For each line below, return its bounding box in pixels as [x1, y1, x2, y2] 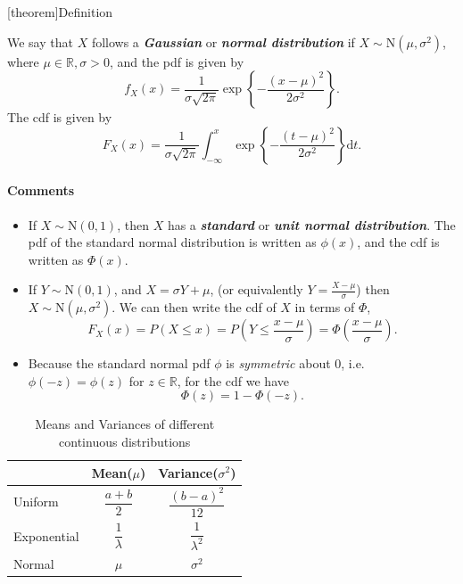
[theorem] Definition [7, 3, 113, 21]
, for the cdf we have [177, 371, 289, 390]
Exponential [13, 526, 79, 545]
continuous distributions [59, 432, 191, 450]
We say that [7, 32, 73, 51]
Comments [7, 181, 74, 200]
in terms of [294, 298, 355, 317]
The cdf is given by [7, 108, 112, 127]
